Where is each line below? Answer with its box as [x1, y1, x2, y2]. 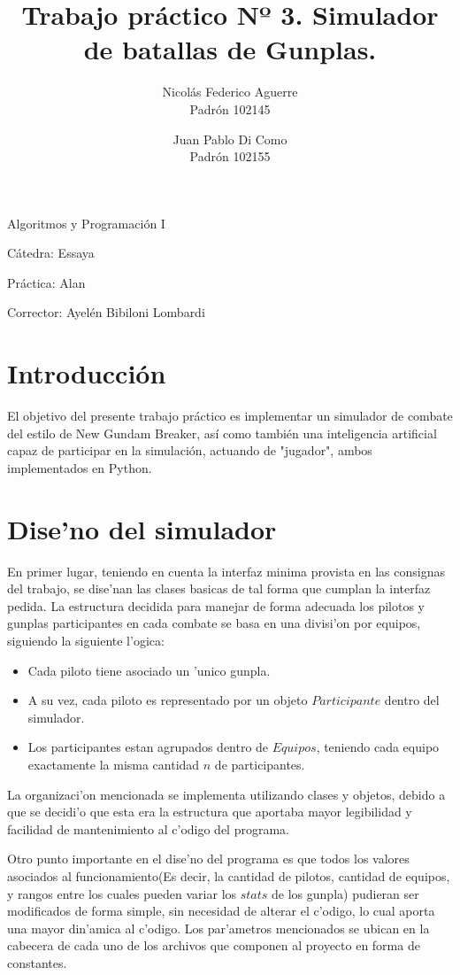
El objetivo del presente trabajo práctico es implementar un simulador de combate [7, 406, 453, 425]
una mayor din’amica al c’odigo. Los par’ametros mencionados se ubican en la [7, 918, 430, 937]
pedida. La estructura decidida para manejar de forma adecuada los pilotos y [7, 596, 425, 615]
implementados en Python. [7, 458, 152, 476]
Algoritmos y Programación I [7, 213, 165, 232]
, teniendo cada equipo [316, 738, 440, 756]
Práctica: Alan [7, 273, 86, 291]
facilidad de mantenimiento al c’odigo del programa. [7, 819, 289, 838]
